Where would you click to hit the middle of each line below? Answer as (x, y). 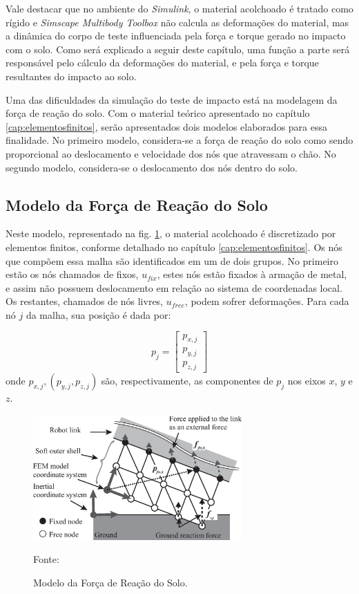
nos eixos (307, 380)
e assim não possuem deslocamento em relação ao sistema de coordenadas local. (174, 287)
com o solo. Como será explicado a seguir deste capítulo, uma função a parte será (178, 49)
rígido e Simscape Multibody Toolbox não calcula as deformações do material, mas (177, 22)
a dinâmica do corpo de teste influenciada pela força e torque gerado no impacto (176, 36)
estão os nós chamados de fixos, (72, 274)
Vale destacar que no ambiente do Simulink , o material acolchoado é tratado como (179, 8)
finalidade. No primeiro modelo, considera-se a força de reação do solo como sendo (179, 140)
